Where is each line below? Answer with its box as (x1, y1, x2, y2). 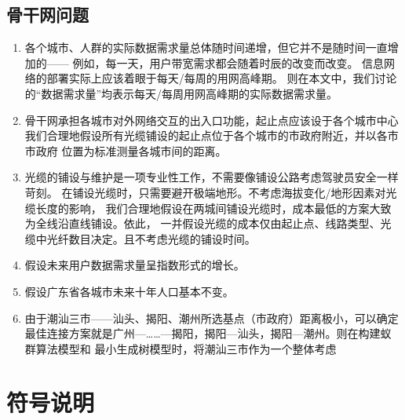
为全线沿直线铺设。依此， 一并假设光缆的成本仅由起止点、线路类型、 (24, 215, 381, 232)
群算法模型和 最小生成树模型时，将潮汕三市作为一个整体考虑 (24, 340, 337, 356)
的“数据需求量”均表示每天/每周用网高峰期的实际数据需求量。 (24, 85, 338, 101)
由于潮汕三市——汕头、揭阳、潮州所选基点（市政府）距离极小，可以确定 (24, 309, 399, 326)
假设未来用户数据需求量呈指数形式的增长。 (24, 257, 245, 273)
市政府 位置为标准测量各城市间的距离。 (24, 142, 227, 159)
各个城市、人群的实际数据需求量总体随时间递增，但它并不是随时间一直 (24, 39, 388, 56)
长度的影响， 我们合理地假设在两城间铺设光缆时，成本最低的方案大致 (35, 199, 392, 216)
